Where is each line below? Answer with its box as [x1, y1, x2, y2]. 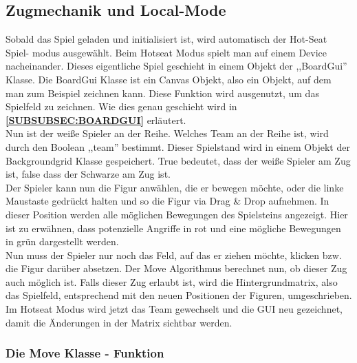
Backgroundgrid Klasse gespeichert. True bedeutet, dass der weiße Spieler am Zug [6, 153, 351, 167]
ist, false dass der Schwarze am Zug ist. [6, 167, 171, 181]
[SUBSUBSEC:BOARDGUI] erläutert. [6, 112, 186, 127]
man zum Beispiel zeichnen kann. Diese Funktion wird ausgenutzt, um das [6, 85, 319, 100]
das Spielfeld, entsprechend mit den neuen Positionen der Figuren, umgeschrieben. [6, 288, 352, 302]
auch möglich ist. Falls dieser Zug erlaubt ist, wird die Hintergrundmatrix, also [6, 274, 338, 289]
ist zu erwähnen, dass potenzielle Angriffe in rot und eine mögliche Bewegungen [6, 220, 341, 235]
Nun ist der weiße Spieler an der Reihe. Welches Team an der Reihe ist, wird [6, 126, 329, 141]
